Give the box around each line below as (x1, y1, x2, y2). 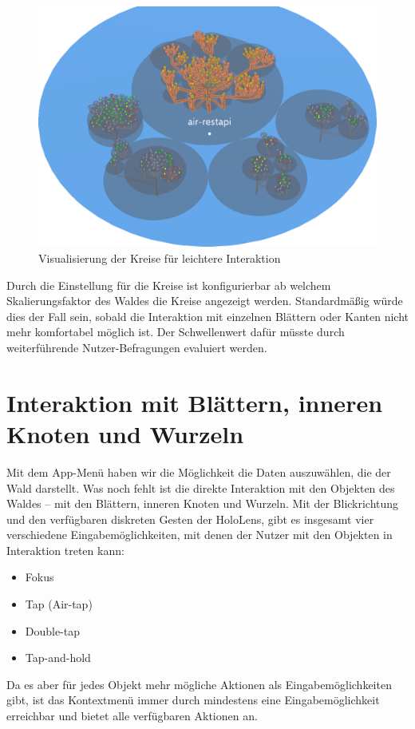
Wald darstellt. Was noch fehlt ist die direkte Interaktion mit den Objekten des (6, 479, 395, 496)
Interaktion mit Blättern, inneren (6, 386, 383, 418)
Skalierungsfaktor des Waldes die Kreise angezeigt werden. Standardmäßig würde (6, 292, 403, 309)
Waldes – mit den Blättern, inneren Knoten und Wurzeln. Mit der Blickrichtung (6, 495, 399, 512)
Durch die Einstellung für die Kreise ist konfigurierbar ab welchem (6, 276, 331, 293)
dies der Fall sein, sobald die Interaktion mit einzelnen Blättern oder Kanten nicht (6, 307, 409, 324)
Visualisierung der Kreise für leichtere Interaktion (38, 250, 281, 267)
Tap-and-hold (25, 649, 91, 666)
